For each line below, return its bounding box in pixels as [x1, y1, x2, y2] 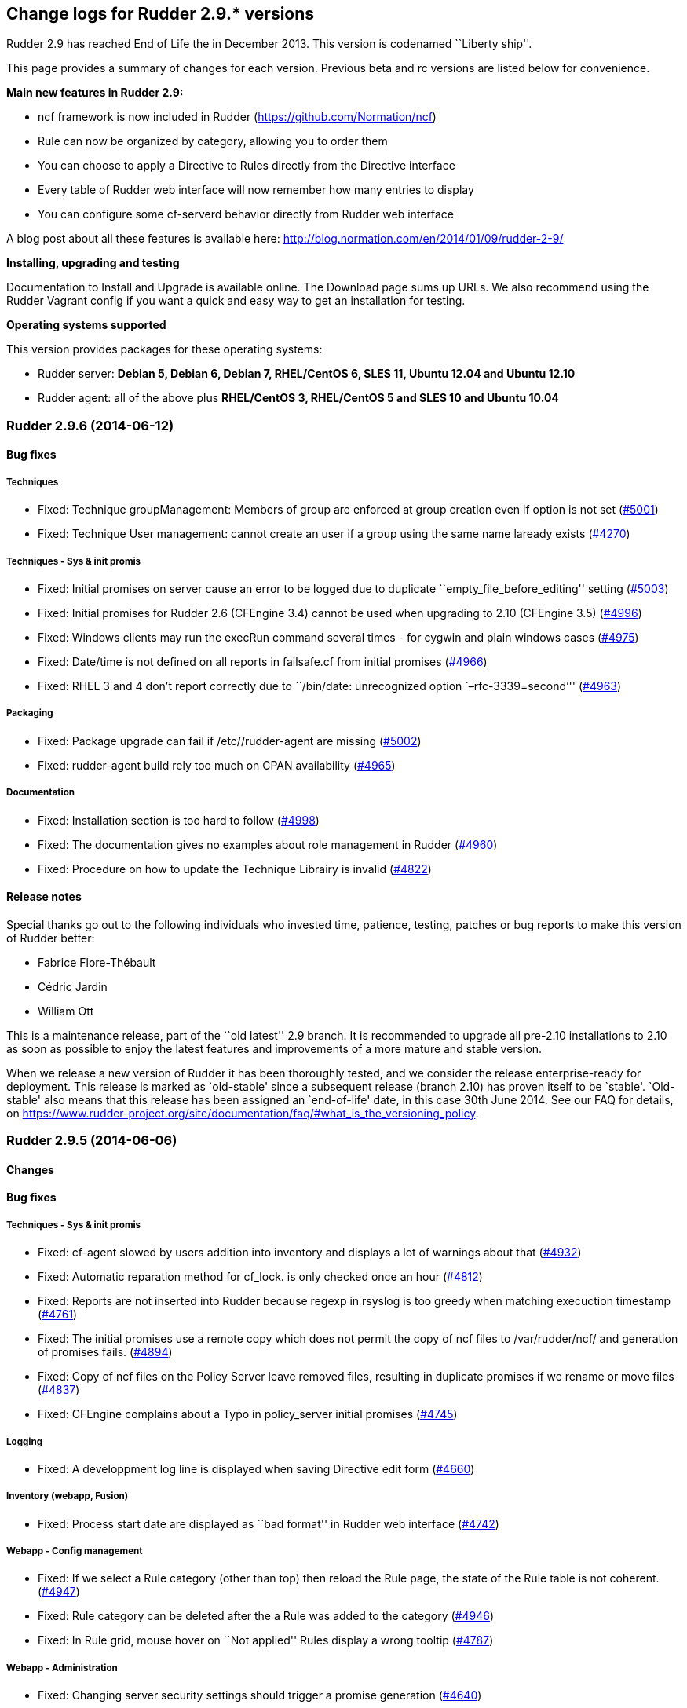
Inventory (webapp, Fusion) [6, 1490, 129, 1502]
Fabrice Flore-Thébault [38, 955, 156, 969]
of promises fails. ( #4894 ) [38, 1345, 173, 1359]
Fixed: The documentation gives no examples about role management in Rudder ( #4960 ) [38, 837, 498, 851]
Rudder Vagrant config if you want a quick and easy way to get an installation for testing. [6, 294, 466, 308]
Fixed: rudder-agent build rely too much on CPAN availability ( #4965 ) [38, 758, 396, 772]
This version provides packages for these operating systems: [6, 342, 323, 357]
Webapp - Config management [6, 1545, 143, 1557]
